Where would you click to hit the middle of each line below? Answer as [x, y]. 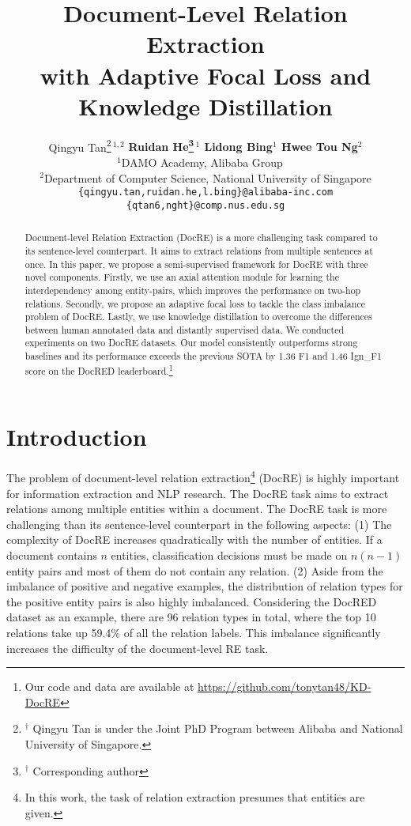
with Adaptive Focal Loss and [205, 75]
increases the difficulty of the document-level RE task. [138, 648]
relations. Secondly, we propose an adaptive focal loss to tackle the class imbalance [195, 303]
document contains [52, 554]
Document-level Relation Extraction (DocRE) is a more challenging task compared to [201, 238]
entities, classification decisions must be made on [229, 554]
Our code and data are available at [109, 686]
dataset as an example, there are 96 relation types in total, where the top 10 [191, 617]
